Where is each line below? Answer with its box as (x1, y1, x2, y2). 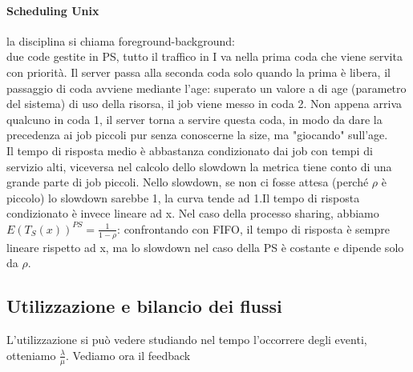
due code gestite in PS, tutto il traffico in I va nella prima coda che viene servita (6, 48, 403, 65)
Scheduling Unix (6, 2, 99, 18)
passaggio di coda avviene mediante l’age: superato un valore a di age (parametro (6, 79, 407, 96)
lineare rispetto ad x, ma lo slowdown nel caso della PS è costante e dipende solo (6, 238, 404, 255)
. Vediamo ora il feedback (66, 346, 191, 363)
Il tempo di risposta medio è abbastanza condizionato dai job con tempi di (6, 142, 373, 158)
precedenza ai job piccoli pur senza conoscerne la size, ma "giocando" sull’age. (6, 126, 388, 143)
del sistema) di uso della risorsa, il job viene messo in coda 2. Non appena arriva (6, 95, 403, 112)
